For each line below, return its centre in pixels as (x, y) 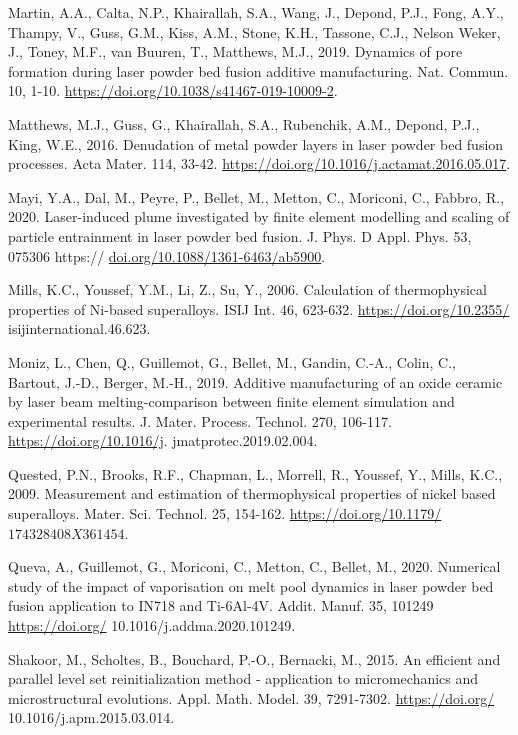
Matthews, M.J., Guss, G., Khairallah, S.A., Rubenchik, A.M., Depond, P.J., (244, 123)
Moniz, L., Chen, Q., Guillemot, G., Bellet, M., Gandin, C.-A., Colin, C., (232, 361)
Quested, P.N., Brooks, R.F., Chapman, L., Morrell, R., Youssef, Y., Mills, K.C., (255, 473)
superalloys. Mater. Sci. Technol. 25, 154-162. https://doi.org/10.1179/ (225, 513)
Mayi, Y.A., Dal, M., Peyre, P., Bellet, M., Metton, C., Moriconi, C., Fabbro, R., (256, 196)
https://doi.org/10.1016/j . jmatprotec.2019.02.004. (163, 440)
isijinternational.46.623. (79, 328)
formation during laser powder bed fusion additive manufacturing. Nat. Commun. (258, 70)
